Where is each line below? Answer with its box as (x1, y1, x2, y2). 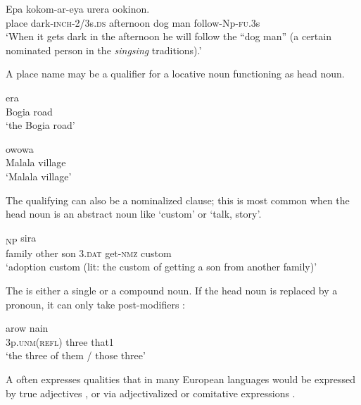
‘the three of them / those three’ (6, 348, 146, 363)
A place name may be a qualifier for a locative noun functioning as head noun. (6, 66, 345, 81)
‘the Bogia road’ (6, 118, 75, 132)
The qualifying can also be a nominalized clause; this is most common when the (6, 192, 350, 207)
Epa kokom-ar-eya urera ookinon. (6, 1, 150, 15)
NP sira (6, 230, 37, 247)
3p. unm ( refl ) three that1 (6, 334, 114, 349)
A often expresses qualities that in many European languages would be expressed (6, 372, 356, 386)
